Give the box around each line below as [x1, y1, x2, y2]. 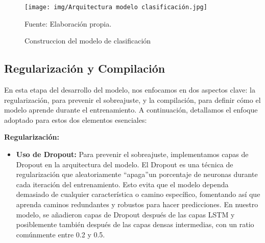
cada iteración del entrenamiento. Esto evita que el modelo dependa [16, 179, 229, 189]
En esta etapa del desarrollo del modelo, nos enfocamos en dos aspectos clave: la [4, 84, 255, 95]
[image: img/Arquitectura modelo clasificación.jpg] [25, 4, 207, 11]
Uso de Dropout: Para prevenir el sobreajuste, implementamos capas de [16, 149, 249, 160]
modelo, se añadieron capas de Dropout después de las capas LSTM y [16, 209, 235, 219]
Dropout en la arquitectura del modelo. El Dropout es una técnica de [16, 159, 233, 169]
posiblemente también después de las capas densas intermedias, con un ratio [16, 219, 254, 230]
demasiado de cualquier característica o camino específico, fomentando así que [16, 189, 260, 200]
